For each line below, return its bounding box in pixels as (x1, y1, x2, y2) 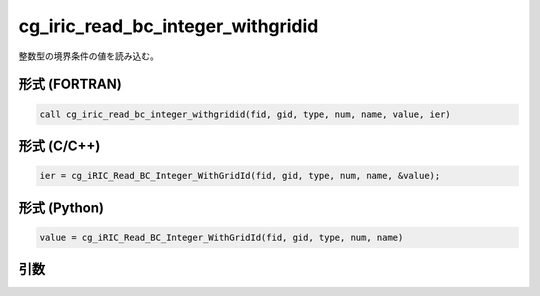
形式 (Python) (18, 199, 105, 216)
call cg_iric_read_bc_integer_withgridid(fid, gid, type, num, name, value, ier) (39, 108, 452, 120)
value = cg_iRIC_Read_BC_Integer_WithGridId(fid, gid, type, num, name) (39, 231, 404, 243)
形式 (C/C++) (18, 137, 101, 154)
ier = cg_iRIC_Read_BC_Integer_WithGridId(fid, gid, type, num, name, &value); (39, 170, 441, 182)
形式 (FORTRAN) (18, 76, 122, 93)
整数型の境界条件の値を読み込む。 (18, 50, 159, 62)
